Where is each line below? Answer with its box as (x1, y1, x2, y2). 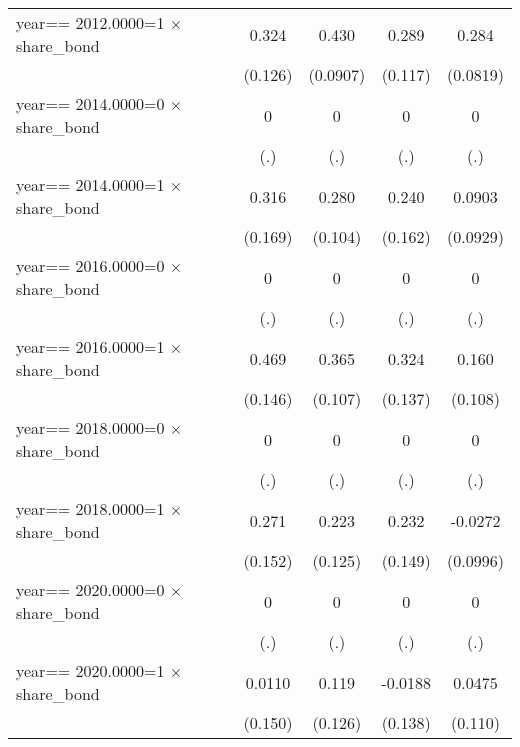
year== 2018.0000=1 (16, 497, 165, 520)
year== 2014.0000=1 (16, 173, 165, 196)
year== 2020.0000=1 (16, 659, 165, 682)
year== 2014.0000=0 (16, 92, 165, 115)
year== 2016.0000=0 (16, 254, 165, 277)
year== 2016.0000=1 (16, 335, 165, 358)
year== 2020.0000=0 (16, 578, 165, 601)
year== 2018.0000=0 (16, 416, 165, 439)
